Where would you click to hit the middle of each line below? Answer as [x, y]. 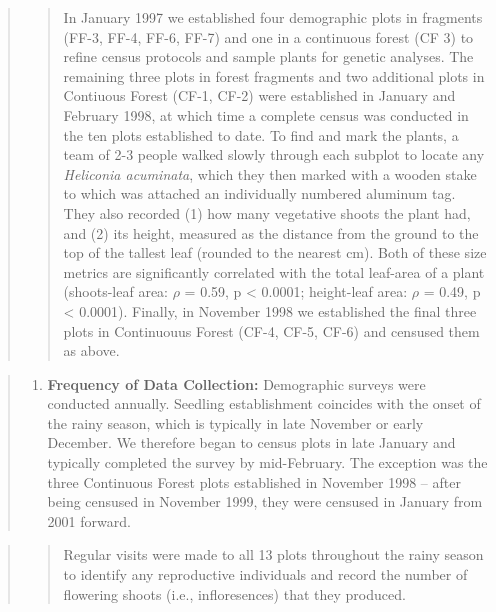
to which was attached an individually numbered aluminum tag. [259, 193]
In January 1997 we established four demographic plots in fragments [273, 17]
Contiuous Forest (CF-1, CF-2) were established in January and [259, 95]
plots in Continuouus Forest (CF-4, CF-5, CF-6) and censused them [271, 330]
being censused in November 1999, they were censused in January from [265, 501]
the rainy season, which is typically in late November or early [235, 422]
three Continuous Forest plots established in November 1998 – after [254, 481]
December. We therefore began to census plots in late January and [251, 442]
